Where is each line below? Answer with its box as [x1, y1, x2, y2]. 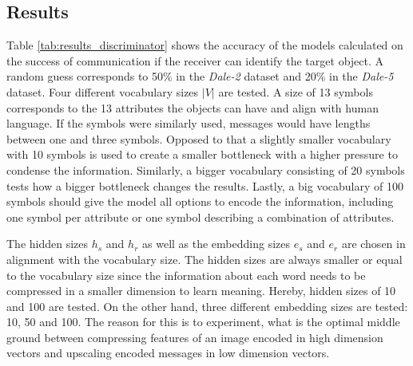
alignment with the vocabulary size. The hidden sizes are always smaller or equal [6, 250, 403, 267]
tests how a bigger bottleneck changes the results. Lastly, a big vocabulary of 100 [6, 177, 403, 194]
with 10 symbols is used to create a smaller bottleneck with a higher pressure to [6, 146, 398, 163]
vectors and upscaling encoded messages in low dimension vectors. [6, 344, 330, 361]
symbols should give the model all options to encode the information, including [6, 193, 394, 210]
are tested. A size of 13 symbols [218, 83, 373, 100]
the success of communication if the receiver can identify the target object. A [6, 52, 384, 69]
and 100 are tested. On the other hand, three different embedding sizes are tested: [6, 297, 408, 314]
